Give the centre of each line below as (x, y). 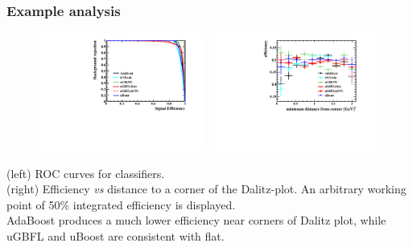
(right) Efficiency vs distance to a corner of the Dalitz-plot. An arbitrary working (206, 189)
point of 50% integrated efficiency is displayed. (121, 204)
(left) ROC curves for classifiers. (86, 173)
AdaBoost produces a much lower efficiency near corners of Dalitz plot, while (196, 220)
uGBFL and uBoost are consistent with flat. (116, 236)
